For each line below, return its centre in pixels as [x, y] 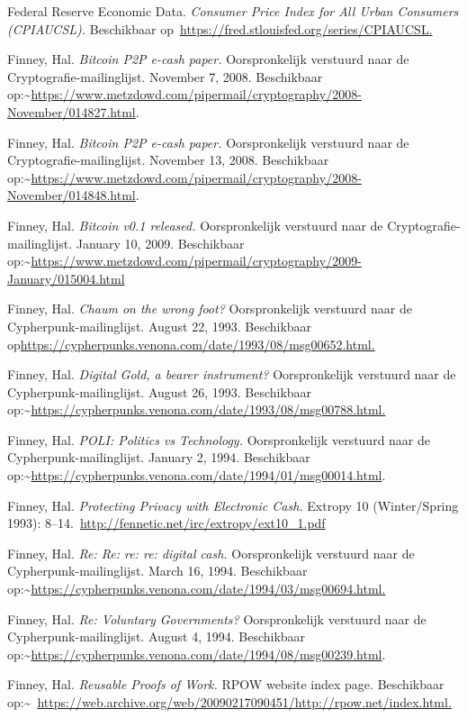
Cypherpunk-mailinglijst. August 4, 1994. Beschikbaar [157, 636]
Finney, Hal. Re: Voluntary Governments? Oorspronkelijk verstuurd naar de [217, 618]
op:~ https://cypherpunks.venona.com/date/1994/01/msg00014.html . [197, 475]
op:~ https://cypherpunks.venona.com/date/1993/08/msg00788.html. [197, 409]
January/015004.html [66, 278]
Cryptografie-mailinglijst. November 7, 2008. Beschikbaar [165, 76]
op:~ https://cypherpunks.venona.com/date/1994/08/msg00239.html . [197, 654]
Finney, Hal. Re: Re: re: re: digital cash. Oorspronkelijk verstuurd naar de [211, 553]
